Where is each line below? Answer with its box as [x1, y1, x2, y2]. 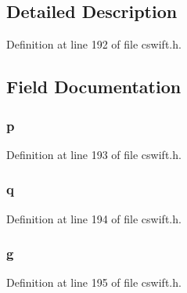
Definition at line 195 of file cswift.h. [6, 274, 182, 291]
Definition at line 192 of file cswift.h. [6, 36, 182, 52]
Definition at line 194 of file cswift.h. [6, 210, 182, 226]
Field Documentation [6, 74, 182, 99]
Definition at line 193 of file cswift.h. [6, 146, 182, 162]
